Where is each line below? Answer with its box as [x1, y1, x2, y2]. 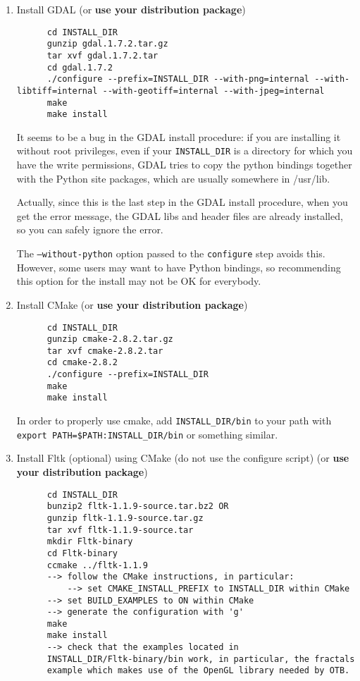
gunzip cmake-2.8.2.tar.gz [46, 334, 173, 345]
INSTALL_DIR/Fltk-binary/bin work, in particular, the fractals [46, 654, 355, 664]
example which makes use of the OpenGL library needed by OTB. [46, 665, 350, 676]
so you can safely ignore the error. [16, 222, 163, 237]
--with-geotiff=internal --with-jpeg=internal [102, 85, 325, 96]
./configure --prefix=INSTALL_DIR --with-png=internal [46, 74, 310, 85]
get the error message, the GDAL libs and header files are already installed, [16, 208, 343, 223]
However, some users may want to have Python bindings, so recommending [16, 259, 341, 274]
